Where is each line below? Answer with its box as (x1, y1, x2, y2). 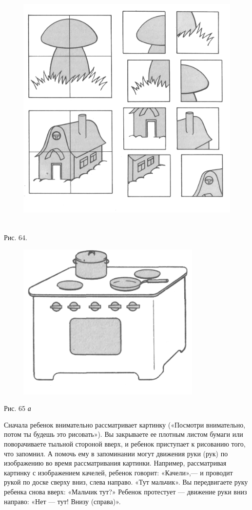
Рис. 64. (4, 232, 27, 243)
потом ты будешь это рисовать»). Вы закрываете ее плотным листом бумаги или (4, 429, 243, 439)
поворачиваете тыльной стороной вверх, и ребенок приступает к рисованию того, (4, 439, 246, 449)
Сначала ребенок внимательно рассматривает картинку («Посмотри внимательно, (4, 419, 246, 429)
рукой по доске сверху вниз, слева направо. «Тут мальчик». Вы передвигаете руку (4, 477, 248, 487)
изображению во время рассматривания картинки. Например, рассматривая (4, 458, 227, 468)
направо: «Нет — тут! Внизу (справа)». (4, 496, 121, 506)
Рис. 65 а (4, 403, 31, 413)
